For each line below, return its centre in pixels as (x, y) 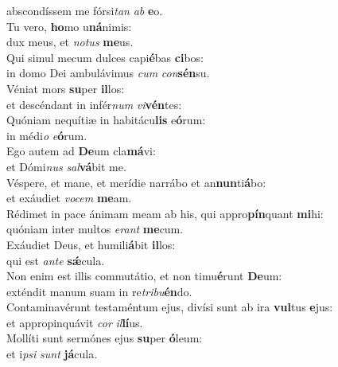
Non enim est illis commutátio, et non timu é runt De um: (144, 276)
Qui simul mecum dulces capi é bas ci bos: (105, 57)
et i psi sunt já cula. (52, 354)
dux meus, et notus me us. (70, 42)
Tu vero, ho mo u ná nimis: (69, 26)
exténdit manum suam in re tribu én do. (99, 291)
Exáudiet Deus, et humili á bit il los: (91, 244)
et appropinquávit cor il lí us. (75, 322)
